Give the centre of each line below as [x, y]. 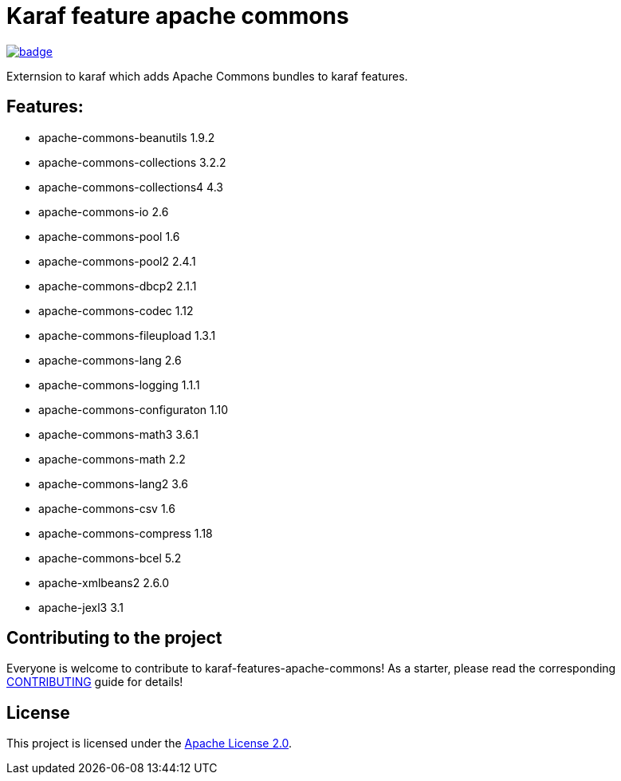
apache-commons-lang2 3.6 [114, 483]
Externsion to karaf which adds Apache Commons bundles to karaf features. [207, 76]
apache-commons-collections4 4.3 [131, 187]
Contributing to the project [114, 638]
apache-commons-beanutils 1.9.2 [127, 137]
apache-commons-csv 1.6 [107, 508]
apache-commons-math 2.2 [112, 459]
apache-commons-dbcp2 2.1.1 [118, 286]
